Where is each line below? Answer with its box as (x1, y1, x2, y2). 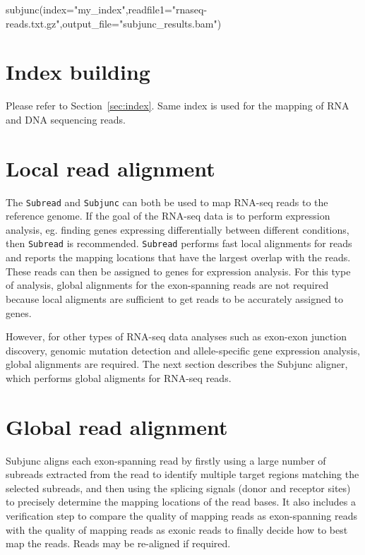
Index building (6, 57, 150, 86)
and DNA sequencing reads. (6, 112, 126, 126)
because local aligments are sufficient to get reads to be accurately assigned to (6, 291, 344, 306)
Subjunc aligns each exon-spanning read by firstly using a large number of (6, 453, 326, 467)
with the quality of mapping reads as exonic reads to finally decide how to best (6, 522, 348, 537)
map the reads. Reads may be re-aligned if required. (6, 536, 231, 551)
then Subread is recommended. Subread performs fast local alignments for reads (6, 236, 352, 251)
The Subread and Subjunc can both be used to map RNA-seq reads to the (6, 194, 328, 209)
